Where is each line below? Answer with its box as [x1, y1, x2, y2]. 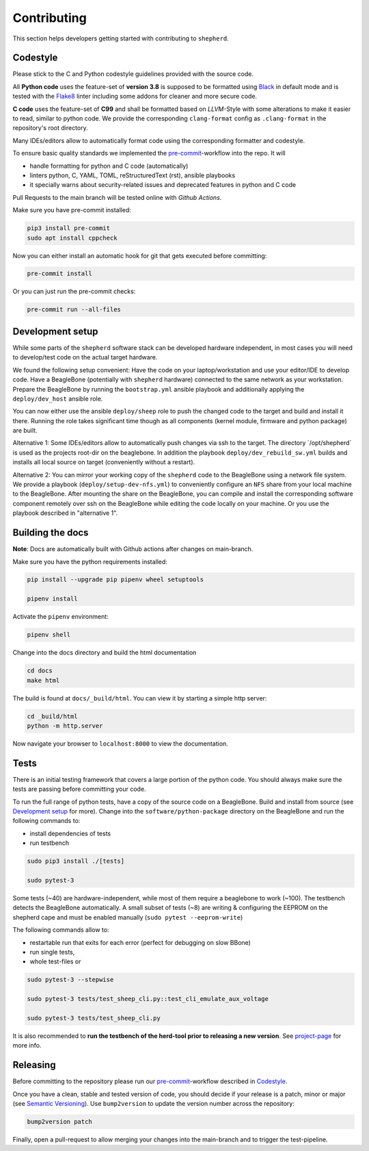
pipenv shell [27, 631, 71, 639]
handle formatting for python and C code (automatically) [29, 162, 189, 170]
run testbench [29, 839, 70, 847]
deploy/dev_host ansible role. [12, 394, 103, 403]
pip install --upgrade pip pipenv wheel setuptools [27, 576, 204, 583]
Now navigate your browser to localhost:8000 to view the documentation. [12, 739, 228, 748]
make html [27, 676, 60, 684]
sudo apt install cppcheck [27, 233, 118, 242]
